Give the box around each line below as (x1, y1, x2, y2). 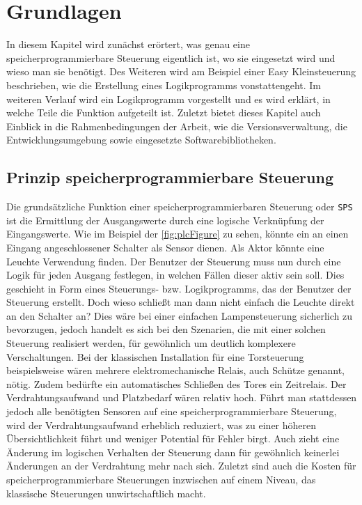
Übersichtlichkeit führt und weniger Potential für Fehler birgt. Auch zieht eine (6, 431, 340, 446)
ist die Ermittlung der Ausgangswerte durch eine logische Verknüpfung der (6, 212, 324, 227)
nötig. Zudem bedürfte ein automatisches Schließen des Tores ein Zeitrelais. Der (6, 376, 347, 391)
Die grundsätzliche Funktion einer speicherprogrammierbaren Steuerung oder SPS (6, 199, 353, 214)
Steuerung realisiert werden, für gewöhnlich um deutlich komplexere (6, 336, 296, 350)
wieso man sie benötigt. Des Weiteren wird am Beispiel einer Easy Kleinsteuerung (6, 64, 356, 79)
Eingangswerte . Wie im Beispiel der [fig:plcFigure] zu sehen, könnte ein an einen (6, 226, 349, 241)
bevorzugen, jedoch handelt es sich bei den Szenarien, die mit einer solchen (6, 322, 326, 336)
